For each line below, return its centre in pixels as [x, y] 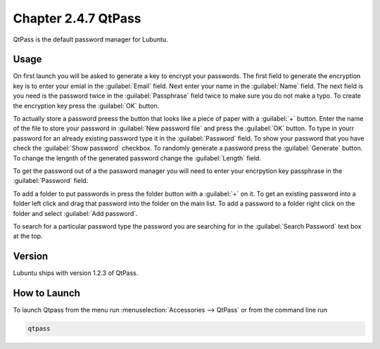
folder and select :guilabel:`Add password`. [75, 213]
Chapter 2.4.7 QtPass [77, 18]
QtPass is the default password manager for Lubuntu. [90, 39]
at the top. [28, 236]
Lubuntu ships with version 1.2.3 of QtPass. [76, 273]
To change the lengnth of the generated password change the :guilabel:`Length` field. [137, 158]
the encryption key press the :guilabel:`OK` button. [86, 106]
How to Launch [47, 293]
